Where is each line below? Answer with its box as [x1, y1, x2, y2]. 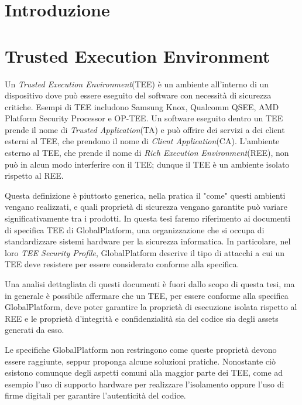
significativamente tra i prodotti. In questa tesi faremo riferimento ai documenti [5, 212, 291, 224]
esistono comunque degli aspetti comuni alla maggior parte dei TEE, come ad [5, 366, 283, 379]
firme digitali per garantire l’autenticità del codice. [5, 389, 186, 401]
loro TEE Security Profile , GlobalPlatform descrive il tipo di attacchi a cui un [5, 246, 285, 258]
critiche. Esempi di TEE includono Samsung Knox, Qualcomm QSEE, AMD [5, 100, 279, 113]
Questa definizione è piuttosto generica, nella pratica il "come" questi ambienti [5, 189, 286, 201]
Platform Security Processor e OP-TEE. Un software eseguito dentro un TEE [5, 112, 283, 124]
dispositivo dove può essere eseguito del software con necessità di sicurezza [5, 89, 272, 101]
